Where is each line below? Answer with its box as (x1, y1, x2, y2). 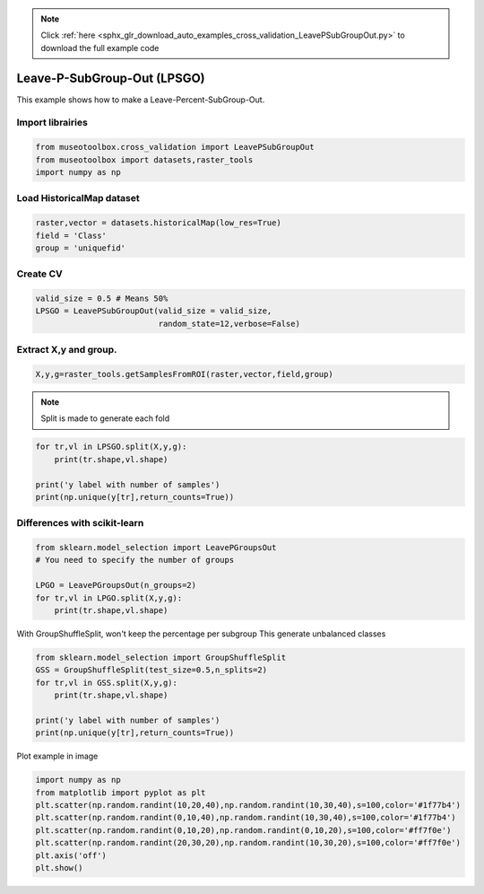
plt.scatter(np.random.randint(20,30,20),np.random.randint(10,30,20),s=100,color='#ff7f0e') (35, 837, 462, 848)
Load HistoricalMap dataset (16, 192, 140, 205)
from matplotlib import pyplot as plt (35, 787, 206, 798)
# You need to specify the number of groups (35, 555, 235, 565)
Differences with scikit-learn (16, 517, 144, 530)
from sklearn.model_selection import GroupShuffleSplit (35, 652, 287, 662)
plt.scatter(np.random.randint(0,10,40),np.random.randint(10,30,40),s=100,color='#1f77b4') (35, 812, 456, 823)
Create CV (16, 267, 63, 280)
